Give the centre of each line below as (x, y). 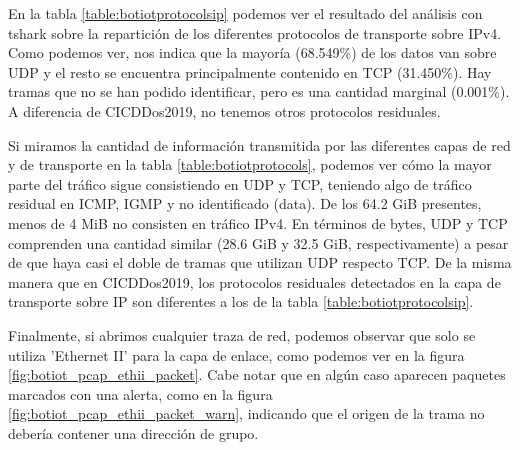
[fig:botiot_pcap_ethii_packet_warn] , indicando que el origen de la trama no (246, 413)
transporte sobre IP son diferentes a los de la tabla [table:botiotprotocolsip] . (241, 301)
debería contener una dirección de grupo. (133, 432)
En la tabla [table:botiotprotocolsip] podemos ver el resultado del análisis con (245, 13)
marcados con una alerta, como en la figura (140, 393)
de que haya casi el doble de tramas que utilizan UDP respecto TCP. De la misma (260, 262)
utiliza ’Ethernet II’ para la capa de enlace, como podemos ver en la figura (236, 354)
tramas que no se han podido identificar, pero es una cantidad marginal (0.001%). (259, 91)
